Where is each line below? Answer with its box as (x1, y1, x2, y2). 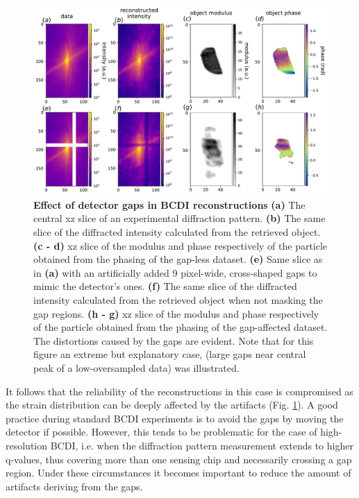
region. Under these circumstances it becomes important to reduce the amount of (6, 465, 351, 480)
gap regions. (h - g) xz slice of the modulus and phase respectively (33, 306, 319, 320)
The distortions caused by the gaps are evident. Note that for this (33, 333, 314, 347)
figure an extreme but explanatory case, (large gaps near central (33, 347, 306, 361)
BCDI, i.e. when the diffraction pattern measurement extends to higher (50, 438, 353, 452)
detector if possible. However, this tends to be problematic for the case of (6, 424, 317, 439)
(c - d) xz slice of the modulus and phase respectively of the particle (33, 238, 328, 252)
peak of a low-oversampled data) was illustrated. (33, 361, 240, 375)
